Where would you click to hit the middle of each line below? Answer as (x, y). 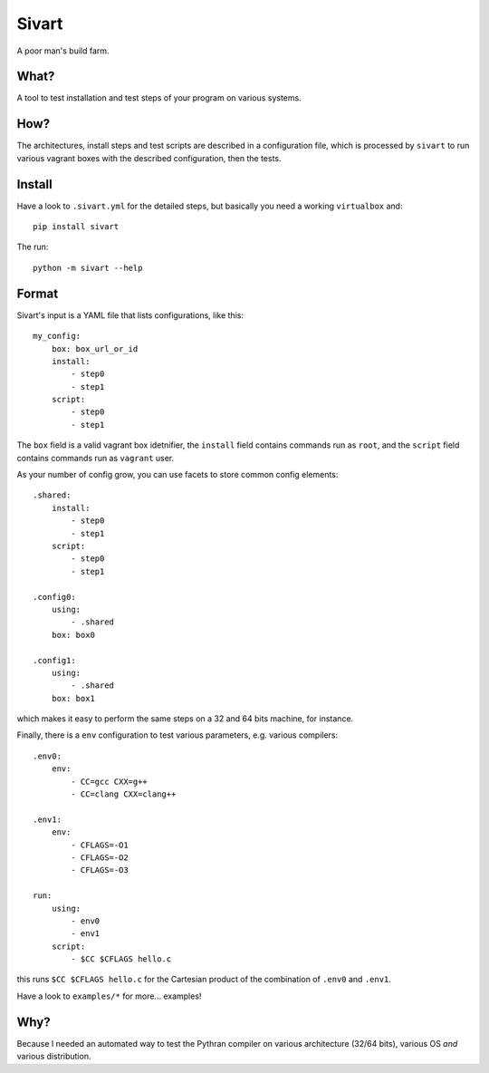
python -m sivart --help (88, 268)
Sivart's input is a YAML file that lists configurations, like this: (130, 315)
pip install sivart (76, 227)
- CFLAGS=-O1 (100, 845)
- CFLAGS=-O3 (100, 870)
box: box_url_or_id (95, 348)
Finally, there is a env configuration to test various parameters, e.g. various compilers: (177, 735)
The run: (33, 247)
